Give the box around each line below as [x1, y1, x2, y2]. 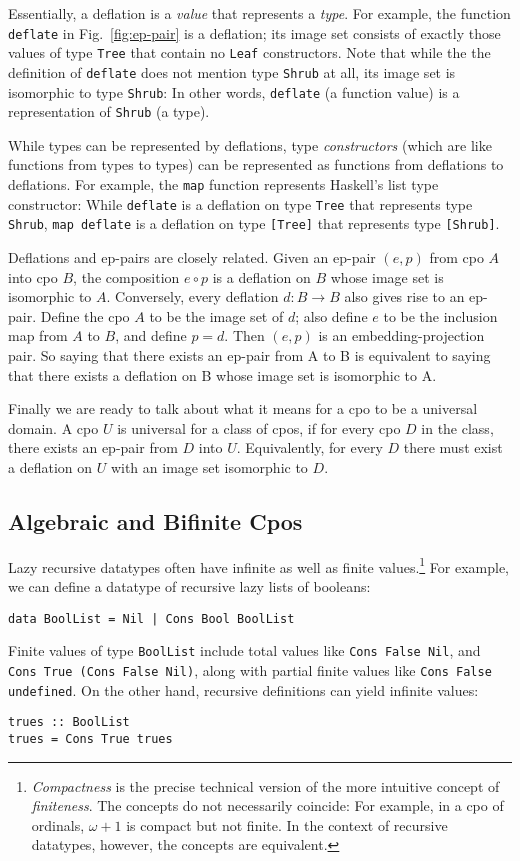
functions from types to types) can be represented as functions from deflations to [8, 154, 504, 175]
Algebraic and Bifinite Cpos [8, 505, 303, 536]
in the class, [421, 417, 494, 438]
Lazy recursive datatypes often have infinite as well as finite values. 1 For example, [8, 553, 509, 577]
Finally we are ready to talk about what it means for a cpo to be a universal [8, 398, 478, 419]
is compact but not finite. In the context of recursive [126, 814, 448, 835]
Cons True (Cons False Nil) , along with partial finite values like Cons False [8, 659, 492, 680]
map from [8, 325, 68, 346]
